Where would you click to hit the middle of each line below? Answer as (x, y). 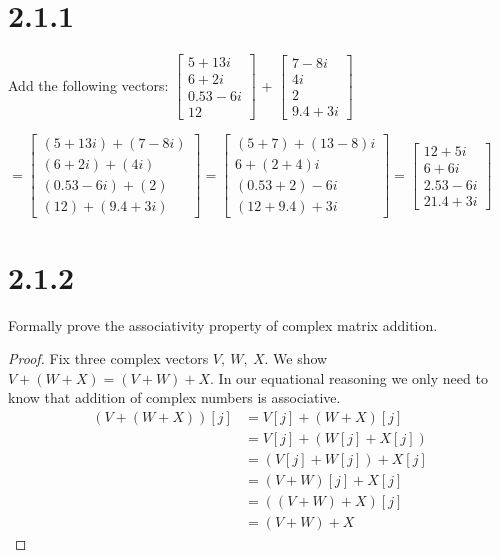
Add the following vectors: (88, 84)
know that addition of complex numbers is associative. (174, 397)
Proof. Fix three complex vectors (108, 358)
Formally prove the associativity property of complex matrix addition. (223, 324)
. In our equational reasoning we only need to (349, 377)
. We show (296, 358)
